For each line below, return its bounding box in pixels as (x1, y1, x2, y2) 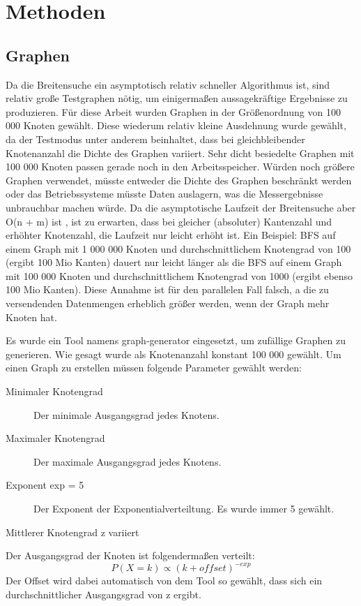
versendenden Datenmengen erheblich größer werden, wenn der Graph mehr (6, 296, 330, 311)
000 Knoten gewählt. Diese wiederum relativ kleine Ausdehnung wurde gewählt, (6, 118, 346, 133)
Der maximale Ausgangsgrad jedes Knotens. (33, 454, 222, 468)
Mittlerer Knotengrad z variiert (6, 524, 139, 539)
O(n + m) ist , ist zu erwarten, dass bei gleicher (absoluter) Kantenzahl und (6, 214, 332, 228)
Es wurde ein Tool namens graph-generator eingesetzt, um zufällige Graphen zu (6, 333, 346, 348)
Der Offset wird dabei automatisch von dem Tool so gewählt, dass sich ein (6, 573, 323, 588)
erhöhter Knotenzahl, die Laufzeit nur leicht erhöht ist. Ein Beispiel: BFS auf (6, 228, 336, 242)
